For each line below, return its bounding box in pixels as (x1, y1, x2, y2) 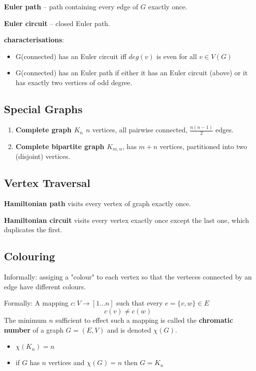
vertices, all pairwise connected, (92, 124, 188, 135)
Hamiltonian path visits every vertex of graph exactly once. (4, 198, 191, 209)
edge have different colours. (4, 281, 86, 291)
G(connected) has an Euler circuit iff (15, 51, 127, 61)
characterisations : (4, 34, 64, 45)
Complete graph (15, 124, 72, 135)
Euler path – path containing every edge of (4, 1, 138, 11)
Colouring (4, 248, 55, 264)
